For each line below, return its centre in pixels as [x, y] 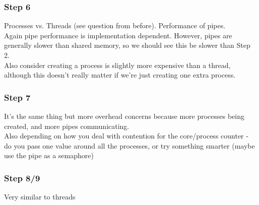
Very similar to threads [40, 197]
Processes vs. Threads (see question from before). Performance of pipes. [115, 25]
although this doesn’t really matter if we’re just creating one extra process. [120, 75]
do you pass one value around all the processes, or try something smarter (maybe [129, 145]
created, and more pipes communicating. [67, 126]
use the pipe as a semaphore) [49, 155]
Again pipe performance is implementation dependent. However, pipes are [118, 35]
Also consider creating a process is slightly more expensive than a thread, [117, 65]
